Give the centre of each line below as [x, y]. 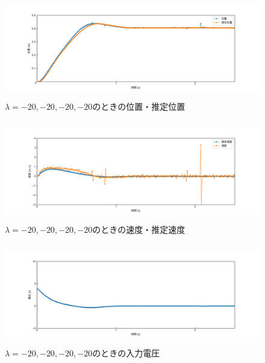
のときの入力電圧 [126, 352]
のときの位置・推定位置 [139, 106]
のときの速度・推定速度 [139, 229]
